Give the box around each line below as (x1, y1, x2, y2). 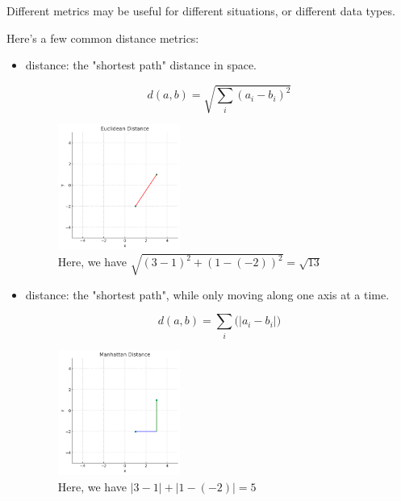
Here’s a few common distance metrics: (6, 29, 199, 46)
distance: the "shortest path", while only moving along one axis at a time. (25, 286, 390, 303)
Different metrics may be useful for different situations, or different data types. (6, 2, 395, 19)
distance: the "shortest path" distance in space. (25, 56, 257, 73)
